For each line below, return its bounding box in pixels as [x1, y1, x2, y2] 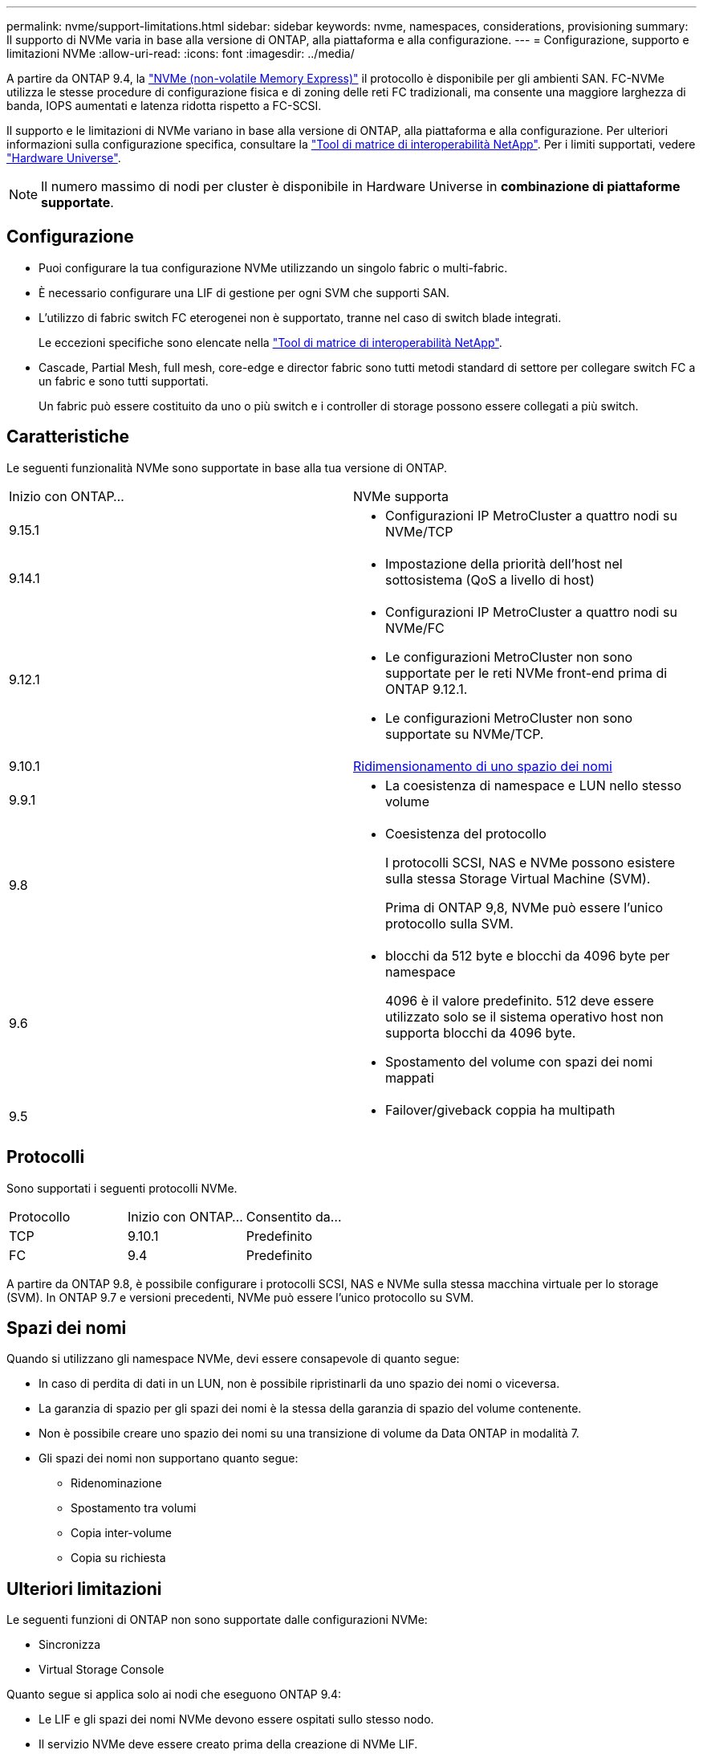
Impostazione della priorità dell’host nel [385, 555, 623, 572]
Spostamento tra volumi [71, 1501, 197, 1515]
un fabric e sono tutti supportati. [39, 373, 209, 388]
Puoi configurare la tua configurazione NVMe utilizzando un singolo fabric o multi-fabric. [39, 260, 508, 275]
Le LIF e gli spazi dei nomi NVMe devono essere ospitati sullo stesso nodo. [39, 1712, 434, 1727]
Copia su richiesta [71, 1551, 166, 1565]
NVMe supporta [353, 487, 449, 504]
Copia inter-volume [71, 1526, 172, 1540]
